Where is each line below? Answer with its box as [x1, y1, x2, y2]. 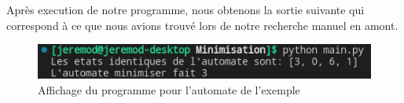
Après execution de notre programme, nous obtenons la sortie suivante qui [6, 2, 365, 17]
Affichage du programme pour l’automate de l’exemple [38, 82, 300, 98]
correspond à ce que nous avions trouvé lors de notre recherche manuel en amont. [6, 17, 398, 33]
